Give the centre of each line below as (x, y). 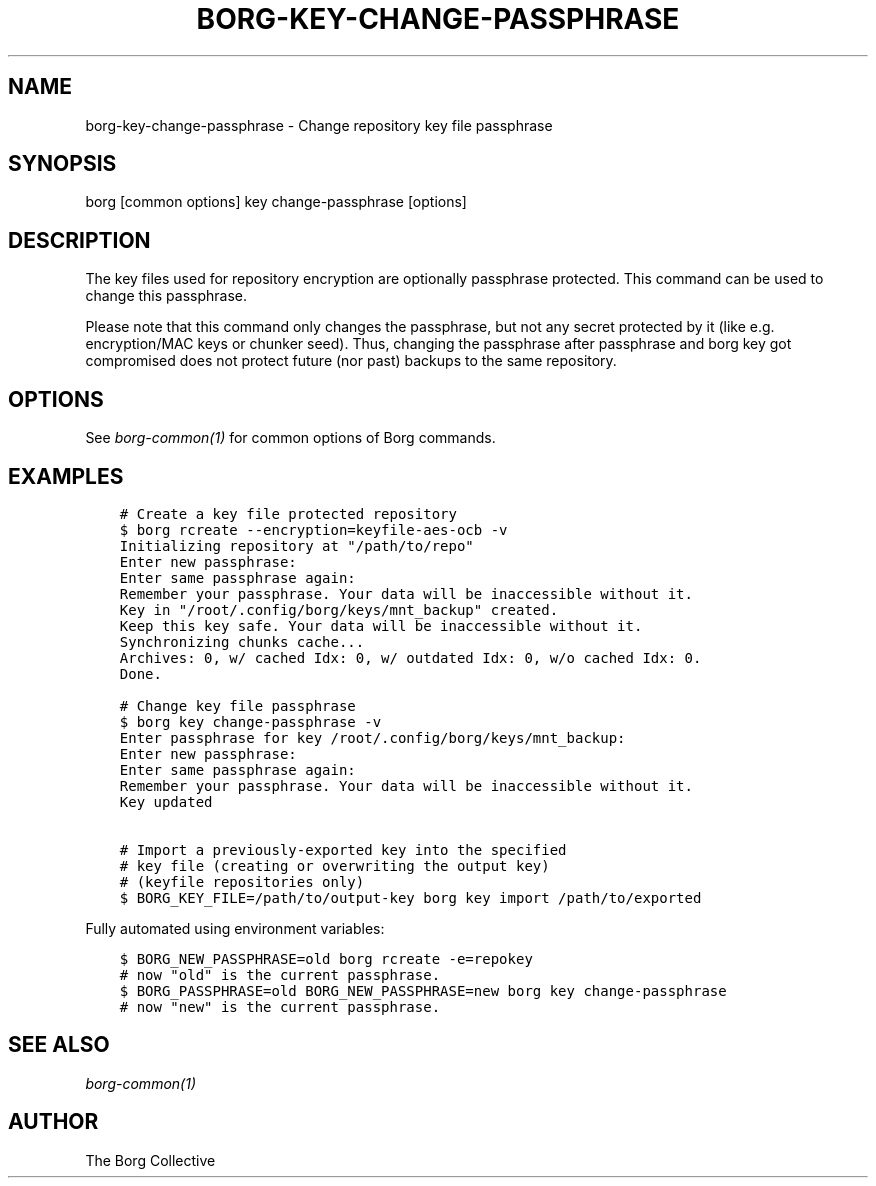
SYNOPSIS (62, 164)
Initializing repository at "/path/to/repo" (296, 545)
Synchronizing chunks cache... (242, 641)
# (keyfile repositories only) (242, 881)
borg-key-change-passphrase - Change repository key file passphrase (319, 125)
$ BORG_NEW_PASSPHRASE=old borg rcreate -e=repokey (326, 958)
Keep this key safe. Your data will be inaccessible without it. (381, 625)
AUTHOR (53, 1122)
